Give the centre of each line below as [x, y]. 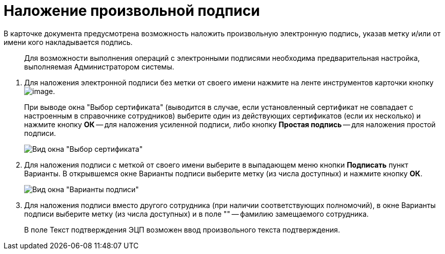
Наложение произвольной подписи [132, 11]
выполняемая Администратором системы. [99, 66]
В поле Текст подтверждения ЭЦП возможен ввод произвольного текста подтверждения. [182, 229]
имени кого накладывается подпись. [68, 42]
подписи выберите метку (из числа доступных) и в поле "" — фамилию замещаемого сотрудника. [197, 214]
